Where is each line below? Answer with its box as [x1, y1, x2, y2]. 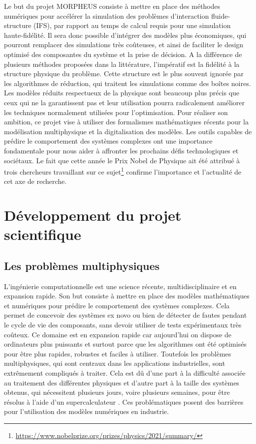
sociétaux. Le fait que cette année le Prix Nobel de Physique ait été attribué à [4, 155, 240, 165]
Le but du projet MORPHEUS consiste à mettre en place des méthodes [4, 1, 221, 11]
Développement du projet [4, 205, 182, 225]
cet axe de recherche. [4, 176, 67, 186]
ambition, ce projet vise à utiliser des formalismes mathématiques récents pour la [4, 117, 249, 127]
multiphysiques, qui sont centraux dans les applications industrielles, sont [4, 358, 225, 368]
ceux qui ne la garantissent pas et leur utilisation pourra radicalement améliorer [4, 97, 245, 107]
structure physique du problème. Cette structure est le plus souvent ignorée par [4, 68, 244, 79]
